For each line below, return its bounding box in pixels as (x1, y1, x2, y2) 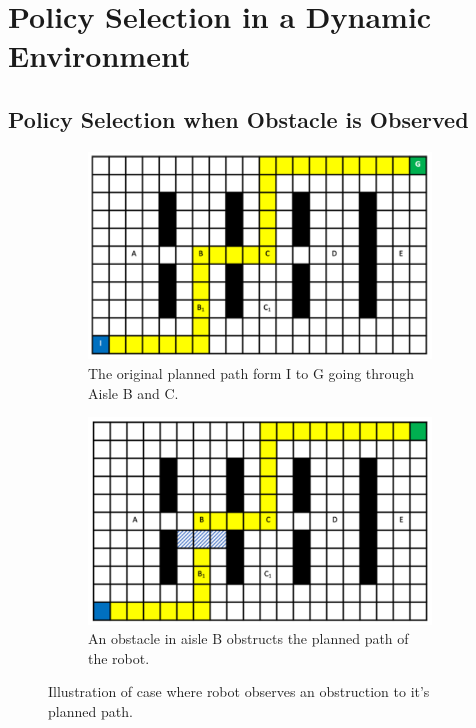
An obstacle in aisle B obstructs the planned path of (88, 628, 409, 649)
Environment (8, 35, 191, 76)
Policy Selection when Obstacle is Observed (8, 103, 469, 134)
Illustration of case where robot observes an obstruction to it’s (48, 681, 430, 702)
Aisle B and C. (88, 382, 179, 403)
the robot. (88, 647, 150, 668)
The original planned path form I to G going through (88, 362, 415, 383)
